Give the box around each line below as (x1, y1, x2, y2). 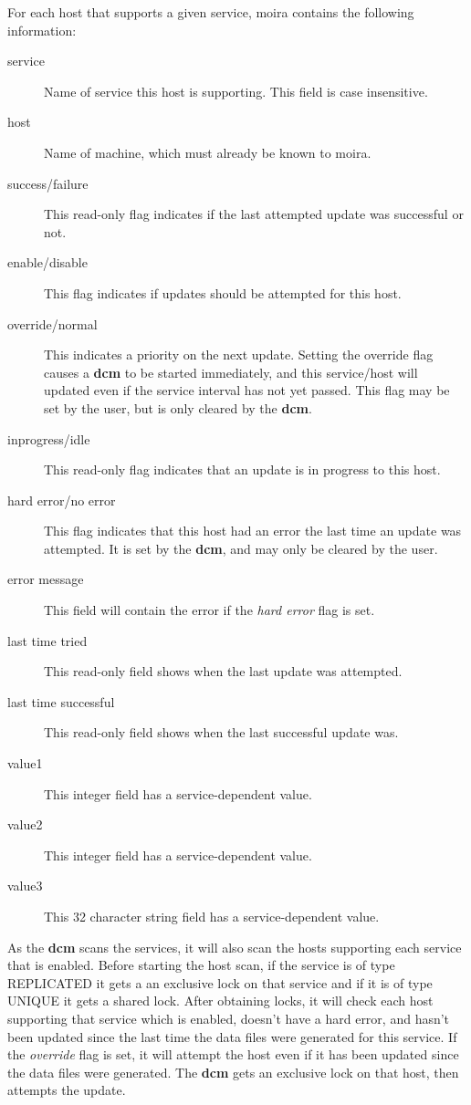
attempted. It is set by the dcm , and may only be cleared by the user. (44, 538, 438, 558)
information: (7, 20, 77, 39)
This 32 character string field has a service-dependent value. (44, 907, 380, 925)
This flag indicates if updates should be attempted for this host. (44, 283, 402, 302)
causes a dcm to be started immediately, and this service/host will (44, 362, 418, 381)
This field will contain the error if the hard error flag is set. (44, 600, 375, 620)
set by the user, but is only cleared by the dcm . (44, 398, 312, 417)
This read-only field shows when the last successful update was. (44, 723, 399, 742)
